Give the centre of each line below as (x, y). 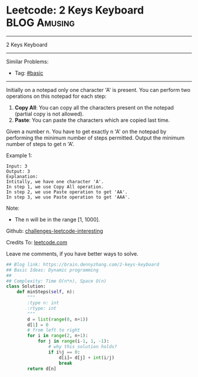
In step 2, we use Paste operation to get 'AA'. (67, 192)
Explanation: (22, 176)
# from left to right (54, 330)
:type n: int (43, 303)
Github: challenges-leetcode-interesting (55, 231)
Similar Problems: (27, 61)
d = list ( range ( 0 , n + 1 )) (58, 319)
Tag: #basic (29, 73)
